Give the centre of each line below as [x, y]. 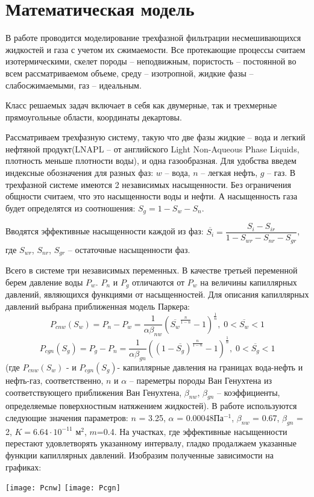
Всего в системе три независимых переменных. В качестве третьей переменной [152, 270]
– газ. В [281, 173]
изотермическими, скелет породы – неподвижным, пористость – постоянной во [151, 61]
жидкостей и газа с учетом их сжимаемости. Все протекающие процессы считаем [155, 49]
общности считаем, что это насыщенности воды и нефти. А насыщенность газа [152, 196]
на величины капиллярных [249, 282]
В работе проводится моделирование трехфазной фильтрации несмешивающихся [153, 38]
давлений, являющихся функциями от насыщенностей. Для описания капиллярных [157, 294]
